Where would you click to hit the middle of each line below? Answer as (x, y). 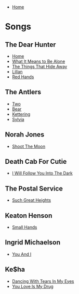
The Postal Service (34, 188)
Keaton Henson (29, 216)
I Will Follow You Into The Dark (42, 173)
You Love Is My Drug (33, 286)
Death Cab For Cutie (36, 162)
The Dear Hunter (31, 44)
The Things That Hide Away (39, 67)
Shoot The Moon (29, 146)
